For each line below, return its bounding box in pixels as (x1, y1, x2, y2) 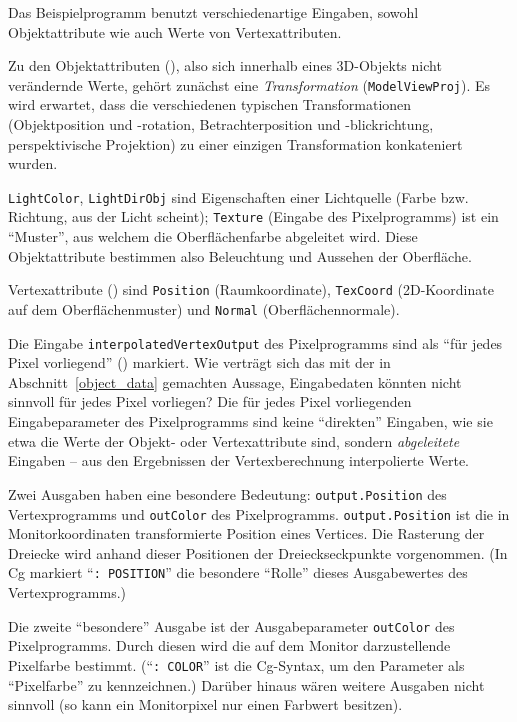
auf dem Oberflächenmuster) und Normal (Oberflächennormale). (8, 298, 400, 319)
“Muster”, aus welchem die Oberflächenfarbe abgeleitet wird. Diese (8, 226, 418, 247)
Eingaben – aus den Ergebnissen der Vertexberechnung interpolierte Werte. (8, 450, 469, 471)
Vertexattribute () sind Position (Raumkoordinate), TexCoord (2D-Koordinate (8, 279, 494, 300)
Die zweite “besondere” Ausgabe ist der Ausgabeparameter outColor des (8, 615, 455, 636)
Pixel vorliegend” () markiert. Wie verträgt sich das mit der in (8, 352, 391, 373)
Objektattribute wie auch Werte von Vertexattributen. (8, 21, 342, 42)
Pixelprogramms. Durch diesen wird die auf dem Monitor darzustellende (8, 635, 451, 656)
